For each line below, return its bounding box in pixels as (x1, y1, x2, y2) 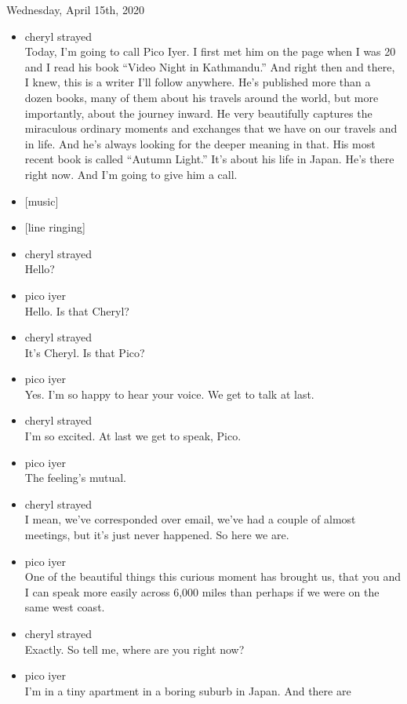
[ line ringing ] (24, 219, 85, 235)
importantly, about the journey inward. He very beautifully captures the (24, 104, 372, 121)
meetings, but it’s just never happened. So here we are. (24, 527, 289, 543)
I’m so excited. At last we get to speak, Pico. (24, 428, 242, 444)
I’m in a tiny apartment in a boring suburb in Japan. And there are (24, 682, 351, 699)
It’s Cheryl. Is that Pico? (24, 344, 145, 360)
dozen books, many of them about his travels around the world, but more (24, 89, 379, 105)
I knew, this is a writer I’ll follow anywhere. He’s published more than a (24, 74, 371, 90)
